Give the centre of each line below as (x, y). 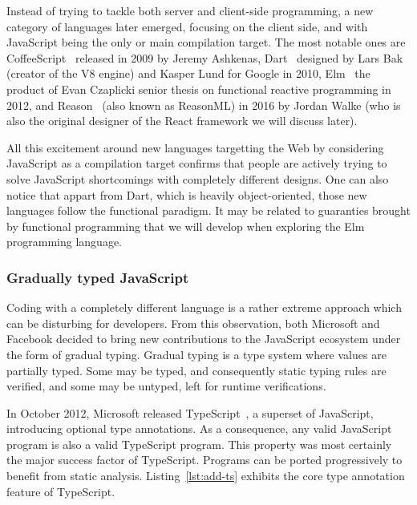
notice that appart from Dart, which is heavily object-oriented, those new (187, 194)
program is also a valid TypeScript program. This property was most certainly (199, 444)
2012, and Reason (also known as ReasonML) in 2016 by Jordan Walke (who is (204, 105)
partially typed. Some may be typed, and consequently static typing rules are (196, 370)
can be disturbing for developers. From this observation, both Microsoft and (193, 323)
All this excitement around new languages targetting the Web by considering (195, 147)
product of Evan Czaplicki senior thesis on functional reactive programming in (199, 89)
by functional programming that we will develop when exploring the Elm (186, 226)
